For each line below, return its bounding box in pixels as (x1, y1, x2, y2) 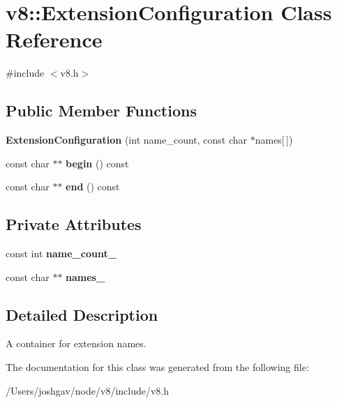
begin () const (66, 155, 129, 170)
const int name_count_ (6, 246, 117, 261)
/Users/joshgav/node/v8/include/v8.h (6, 383, 170, 397)
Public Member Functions (6, 100, 197, 121)
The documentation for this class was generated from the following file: (6, 360, 309, 374)
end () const (66, 179, 120, 194)
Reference (6, 25, 103, 54)
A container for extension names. (6, 336, 147, 351)
